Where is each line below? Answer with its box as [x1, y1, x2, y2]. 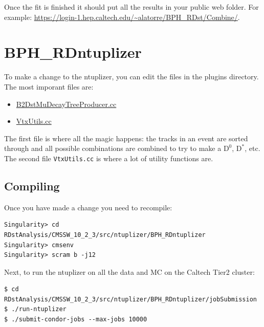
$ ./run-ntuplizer [4, 306, 67, 313]
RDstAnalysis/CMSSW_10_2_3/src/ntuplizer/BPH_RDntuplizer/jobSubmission [4, 295, 257, 303]
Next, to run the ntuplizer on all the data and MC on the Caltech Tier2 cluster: [4, 266, 255, 277]
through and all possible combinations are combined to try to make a [4, 143, 222, 154]
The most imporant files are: [4, 81, 94, 92]
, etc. [245, 143, 260, 154]
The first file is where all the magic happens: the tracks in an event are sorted [4, 133, 248, 143]
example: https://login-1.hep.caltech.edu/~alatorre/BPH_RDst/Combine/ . [4, 11, 240, 22]
